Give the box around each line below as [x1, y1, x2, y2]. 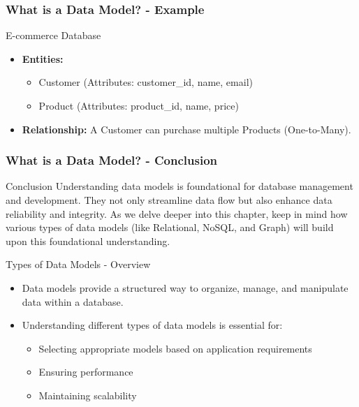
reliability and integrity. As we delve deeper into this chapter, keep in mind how [6, 206, 348, 221]
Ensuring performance [38, 364, 133, 379]
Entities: [22, 51, 64, 66]
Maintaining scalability [38, 387, 137, 402]
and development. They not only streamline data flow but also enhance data [6, 193, 332, 207]
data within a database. [22, 294, 124, 309]
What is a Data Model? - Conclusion [6, 151, 218, 169]
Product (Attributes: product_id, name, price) [38, 98, 239, 112]
